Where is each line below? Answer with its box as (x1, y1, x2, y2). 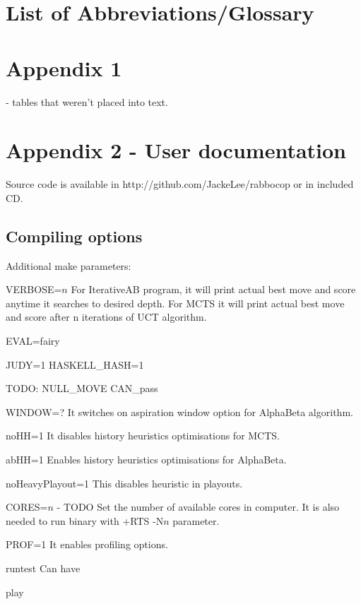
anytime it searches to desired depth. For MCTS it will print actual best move (6, 295, 345, 310)
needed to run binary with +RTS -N (6, 513, 164, 528)
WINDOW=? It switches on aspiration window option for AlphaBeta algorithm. (6, 404, 353, 419)
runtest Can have (6, 560, 81, 575)
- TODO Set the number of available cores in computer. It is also (57, 499, 340, 514)
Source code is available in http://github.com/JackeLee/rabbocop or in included (6, 177, 354, 191)
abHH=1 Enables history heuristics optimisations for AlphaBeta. (6, 451, 287, 466)
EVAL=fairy (6, 333, 60, 348)
